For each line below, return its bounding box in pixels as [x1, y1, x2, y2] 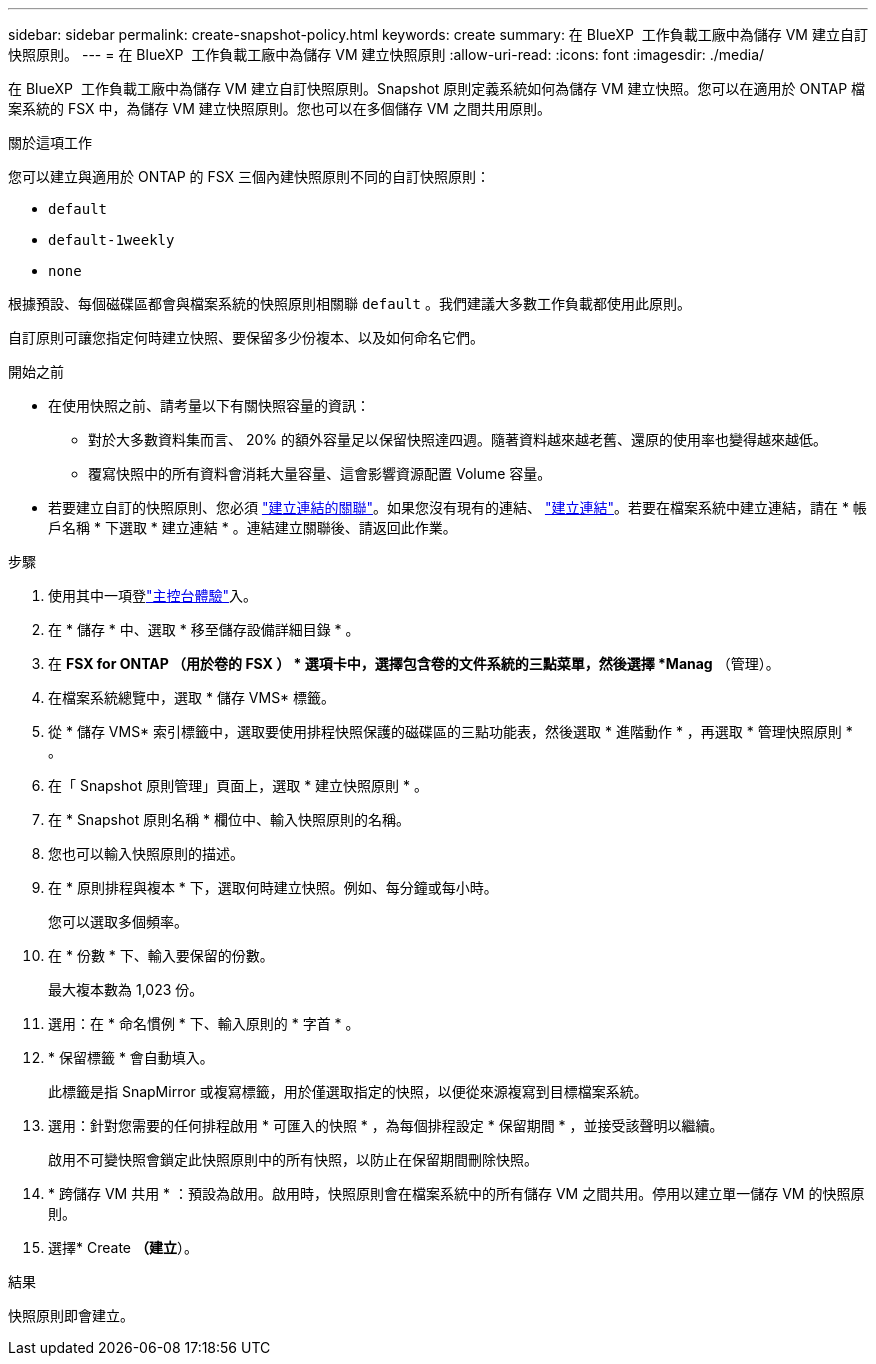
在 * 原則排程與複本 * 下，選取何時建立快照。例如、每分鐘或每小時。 [48, 879, 498, 896]
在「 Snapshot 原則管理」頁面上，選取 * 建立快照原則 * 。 [48, 777, 428, 794]
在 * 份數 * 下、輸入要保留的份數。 [48, 947, 274, 964]
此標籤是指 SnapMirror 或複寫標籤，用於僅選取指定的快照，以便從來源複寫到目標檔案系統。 [48, 1083, 648, 1100]
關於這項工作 [8, 134, 92, 151]
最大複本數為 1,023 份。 [48, 981, 204, 998]
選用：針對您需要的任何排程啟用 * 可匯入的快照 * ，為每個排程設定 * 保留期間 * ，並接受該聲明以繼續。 [48, 1117, 724, 1134]
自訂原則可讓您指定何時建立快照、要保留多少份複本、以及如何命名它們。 [8, 329, 484, 346]
